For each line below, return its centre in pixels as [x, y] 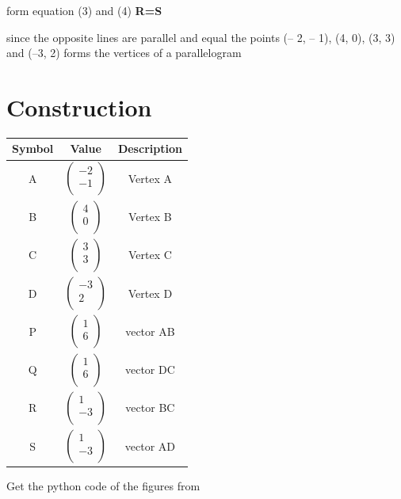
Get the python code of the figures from [103, 485]
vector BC [150, 408]
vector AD [150, 446]
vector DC [150, 369]
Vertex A [150, 178]
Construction [79, 107]
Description [150, 149]
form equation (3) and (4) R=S [84, 10]
